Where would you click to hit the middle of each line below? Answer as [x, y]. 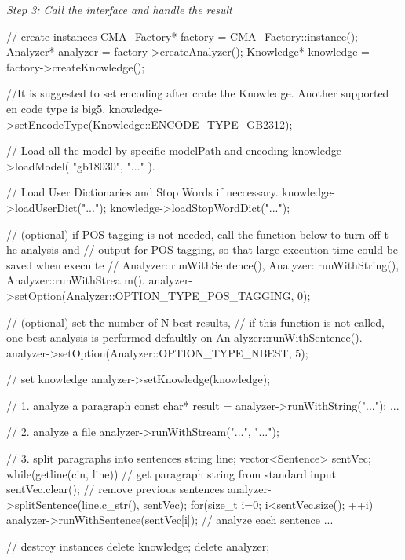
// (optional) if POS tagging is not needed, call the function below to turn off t [197, 234]
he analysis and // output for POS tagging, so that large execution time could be [202, 249]
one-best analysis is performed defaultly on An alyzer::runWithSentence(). [184, 337]
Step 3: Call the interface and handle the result [119, 9]
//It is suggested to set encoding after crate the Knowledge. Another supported [198, 93]
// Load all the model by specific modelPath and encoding [148, 150]
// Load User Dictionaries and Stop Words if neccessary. [142, 192]
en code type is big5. [56, 108]
